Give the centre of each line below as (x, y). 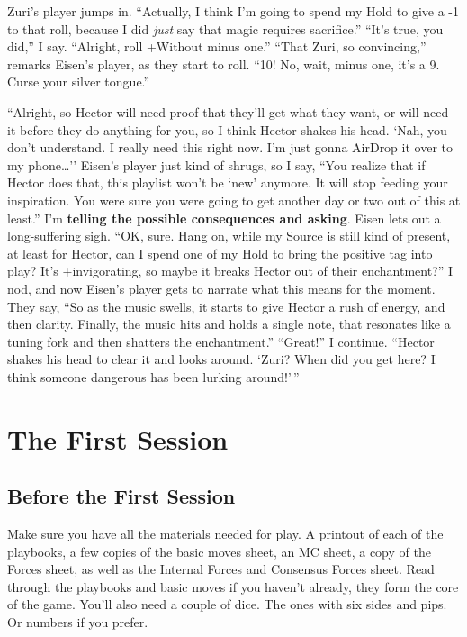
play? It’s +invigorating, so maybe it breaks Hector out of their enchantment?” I (230, 271)
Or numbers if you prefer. (78, 622)
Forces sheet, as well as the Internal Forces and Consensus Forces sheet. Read (221, 569)
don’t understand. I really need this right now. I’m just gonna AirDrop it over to (230, 147)
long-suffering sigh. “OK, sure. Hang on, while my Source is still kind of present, (229, 236)
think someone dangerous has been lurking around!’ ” (153, 376)
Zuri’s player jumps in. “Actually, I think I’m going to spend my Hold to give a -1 (233, 11)
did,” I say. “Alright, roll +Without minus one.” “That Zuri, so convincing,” (217, 46)
